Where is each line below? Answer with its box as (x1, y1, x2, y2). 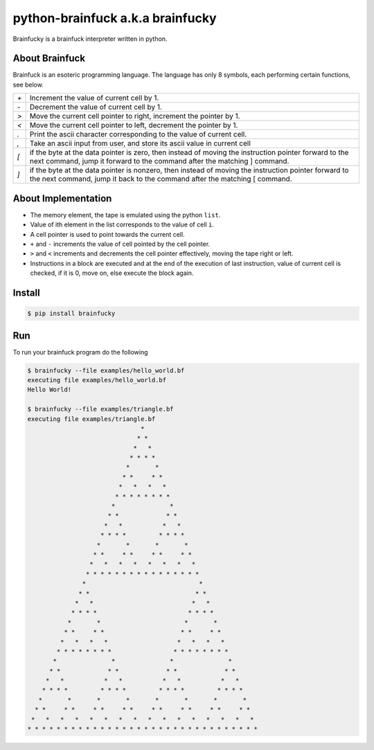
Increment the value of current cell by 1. (29, 93, 159, 103)
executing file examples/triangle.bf (27, 415, 156, 422)
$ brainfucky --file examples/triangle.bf (27, 405, 174, 413)
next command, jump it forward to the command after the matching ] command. (29, 157, 290, 166)
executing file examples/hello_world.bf (27, 376, 166, 384)
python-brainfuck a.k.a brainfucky (12, 10, 217, 26)
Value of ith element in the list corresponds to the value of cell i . (30, 220, 215, 229)
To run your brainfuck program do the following (12, 348, 148, 356)
